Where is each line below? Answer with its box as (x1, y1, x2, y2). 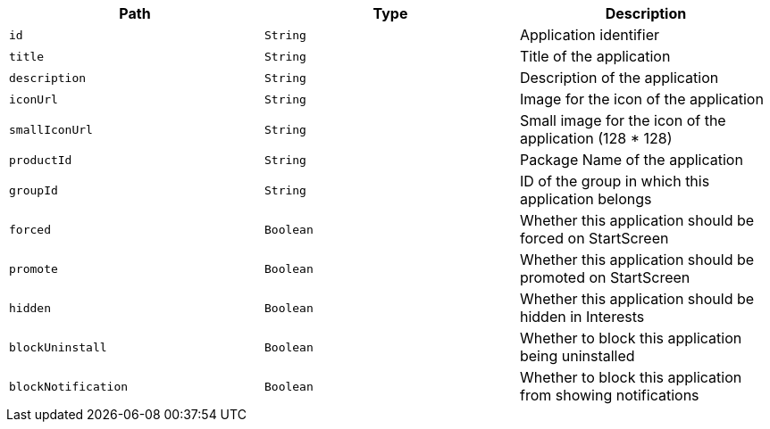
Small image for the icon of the (519, 111, 726, 129)
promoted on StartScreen (519, 268, 690, 286)
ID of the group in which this (519, 172, 710, 190)
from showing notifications (519, 386, 699, 404)
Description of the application (519, 69, 719, 87)
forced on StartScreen (519, 229, 669, 247)
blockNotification (9, 379, 129, 393)
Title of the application (519, 47, 671, 65)
